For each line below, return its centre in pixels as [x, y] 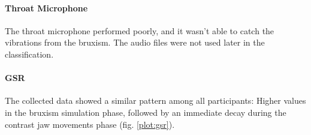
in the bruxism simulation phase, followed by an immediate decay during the [146, 112]
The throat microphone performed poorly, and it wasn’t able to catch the [140, 30]
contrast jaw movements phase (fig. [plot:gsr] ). [90, 124]
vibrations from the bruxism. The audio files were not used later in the [135, 42]
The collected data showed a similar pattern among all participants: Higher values [155, 100]
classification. [29, 54]
